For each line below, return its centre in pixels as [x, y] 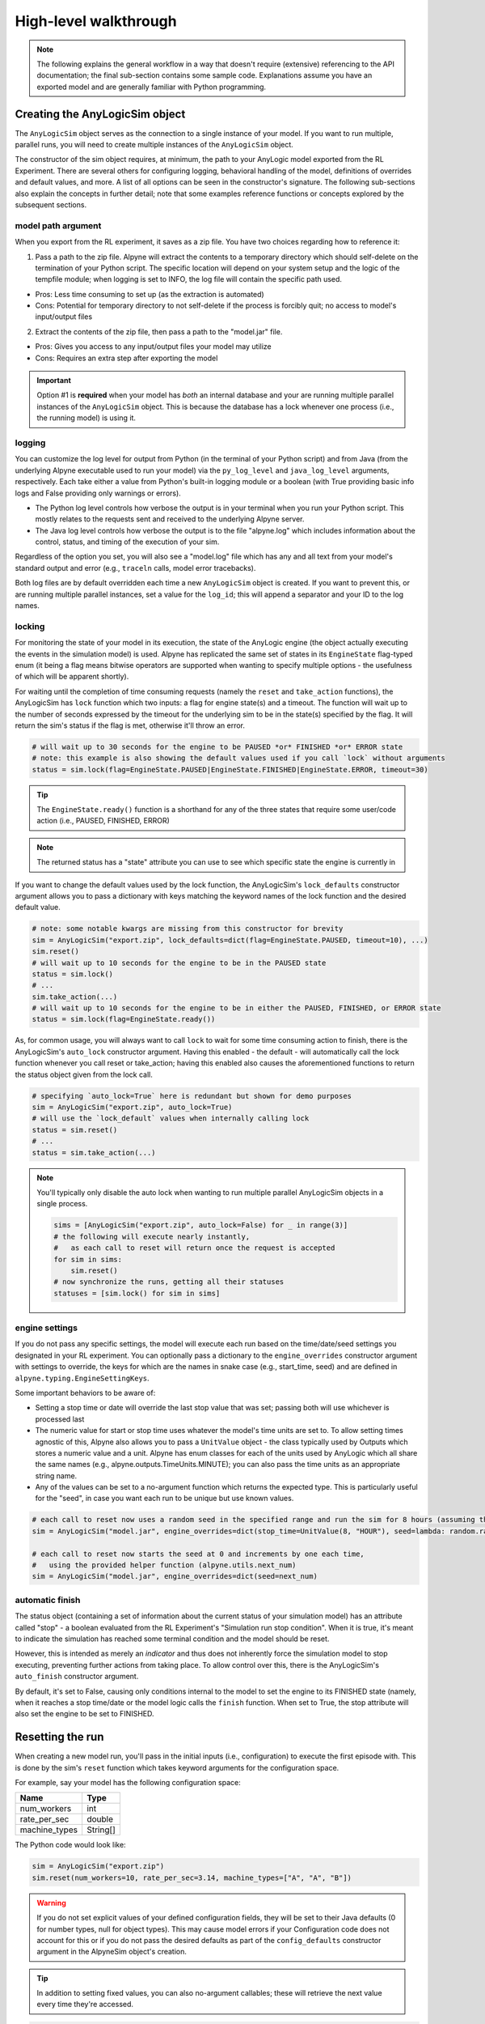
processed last [60, 1419]
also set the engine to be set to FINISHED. [84, 1714]
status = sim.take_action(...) [94, 1152]
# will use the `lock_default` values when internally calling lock [171, 1118]
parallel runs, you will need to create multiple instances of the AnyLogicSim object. [154, 145]
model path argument [58, 225]
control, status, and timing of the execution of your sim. [127, 542]
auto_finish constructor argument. [77, 1677]
